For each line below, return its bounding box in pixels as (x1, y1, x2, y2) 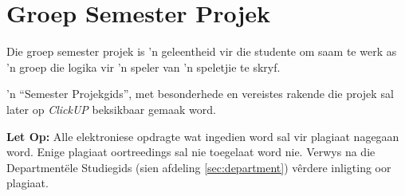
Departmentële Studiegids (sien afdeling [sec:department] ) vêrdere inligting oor (6, 159, 391, 175)
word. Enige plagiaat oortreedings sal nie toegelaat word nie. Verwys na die (6, 143, 376, 160)
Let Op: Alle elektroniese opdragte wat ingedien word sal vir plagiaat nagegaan (6, 127, 399, 144)
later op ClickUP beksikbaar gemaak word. (6, 100, 216, 117)
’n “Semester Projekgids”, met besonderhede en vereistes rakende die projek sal (6, 85, 394, 102)
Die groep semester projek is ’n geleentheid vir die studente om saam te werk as (6, 43, 397, 60)
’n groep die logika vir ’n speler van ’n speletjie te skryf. (6, 58, 281, 75)
